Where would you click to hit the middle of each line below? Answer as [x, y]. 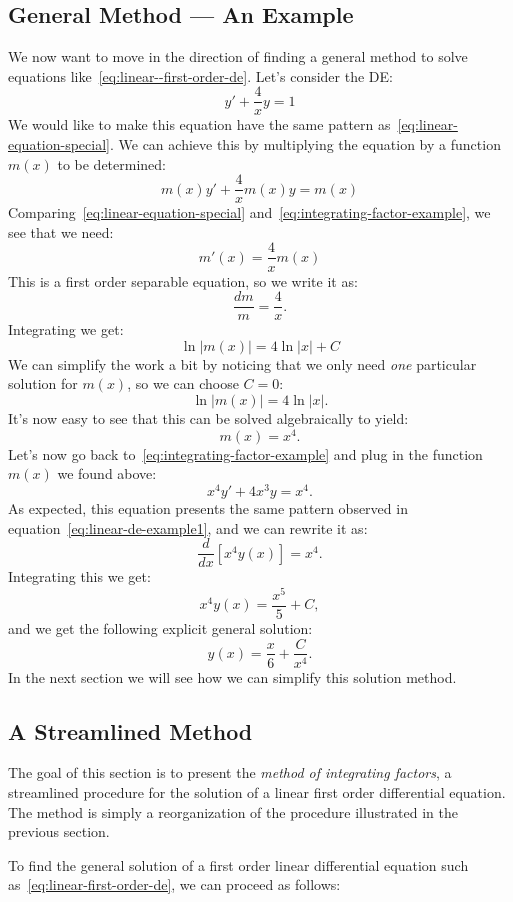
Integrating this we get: [79, 576]
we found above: [107, 473]
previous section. [59, 831]
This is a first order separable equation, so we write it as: [183, 280]
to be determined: [111, 163]
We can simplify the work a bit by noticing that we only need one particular [242, 363]
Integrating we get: [66, 329]
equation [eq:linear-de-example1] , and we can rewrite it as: [188, 527]
